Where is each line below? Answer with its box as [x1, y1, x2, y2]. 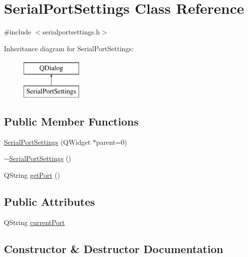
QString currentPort [4, 217, 65, 227]
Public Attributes [4, 193, 95, 209]
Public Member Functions [4, 113, 138, 128]
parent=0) [96, 136, 127, 147]
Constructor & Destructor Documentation [4, 241, 223, 256]
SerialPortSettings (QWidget [4, 136, 91, 147]
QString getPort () [4, 169, 60, 180]
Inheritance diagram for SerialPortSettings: [4, 43, 134, 53]
